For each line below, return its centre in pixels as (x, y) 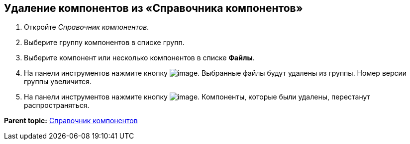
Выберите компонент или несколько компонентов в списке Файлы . (139, 58)
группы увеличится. (58, 82)
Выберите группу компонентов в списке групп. (104, 43)
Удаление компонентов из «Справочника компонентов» (154, 8)
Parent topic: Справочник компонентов (71, 121)
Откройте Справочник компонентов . (87, 27)
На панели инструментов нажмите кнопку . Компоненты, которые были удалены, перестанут (197, 97)
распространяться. (57, 105)
